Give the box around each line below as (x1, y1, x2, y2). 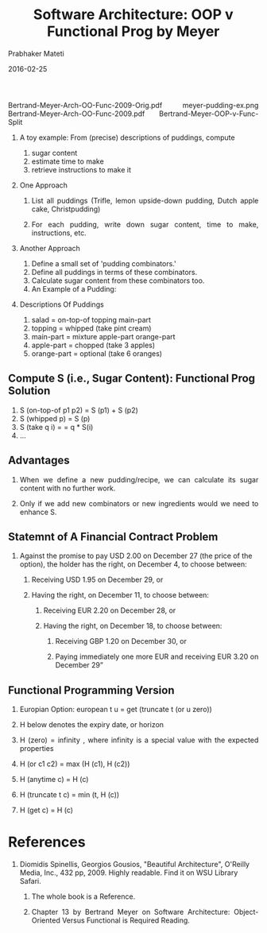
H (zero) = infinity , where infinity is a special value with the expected (19, 735, 259, 745)
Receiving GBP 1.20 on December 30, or (55, 637, 188, 646)
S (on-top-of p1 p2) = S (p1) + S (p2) (19, 405, 138, 415)
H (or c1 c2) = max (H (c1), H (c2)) (19, 759, 130, 768)
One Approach (19, 180, 68, 190)
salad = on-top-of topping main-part (31, 315, 152, 324)
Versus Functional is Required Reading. (61, 916, 190, 925)
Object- (234, 908, 259, 917)
